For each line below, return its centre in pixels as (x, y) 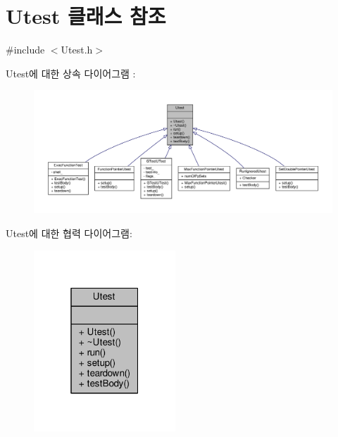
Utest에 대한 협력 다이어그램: (69, 233)
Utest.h (77, 50)
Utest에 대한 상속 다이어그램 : (71, 73)
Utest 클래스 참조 (86, 16)
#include (25, 50)
